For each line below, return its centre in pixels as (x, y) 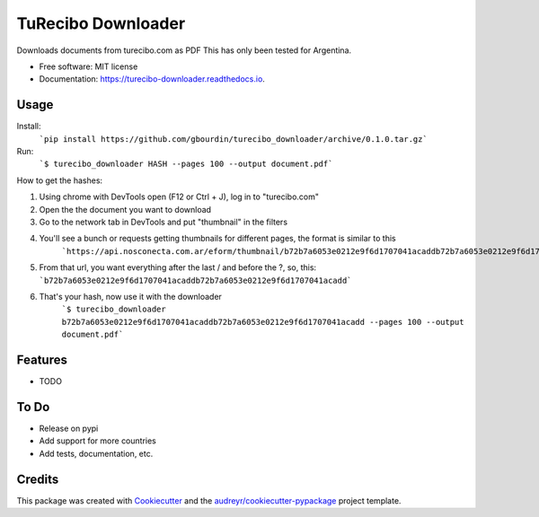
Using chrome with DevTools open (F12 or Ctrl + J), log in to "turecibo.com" (179, 197)
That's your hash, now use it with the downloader (130, 296)
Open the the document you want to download (125, 209)
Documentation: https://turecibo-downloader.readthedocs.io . (152, 79)
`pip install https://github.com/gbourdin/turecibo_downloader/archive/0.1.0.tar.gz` (234, 139)
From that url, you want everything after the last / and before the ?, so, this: (178, 267)
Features (42, 359)
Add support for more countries (97, 441)
